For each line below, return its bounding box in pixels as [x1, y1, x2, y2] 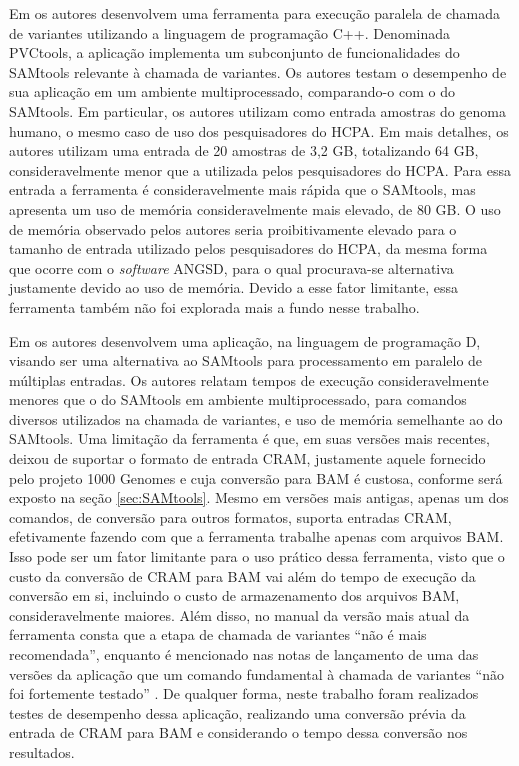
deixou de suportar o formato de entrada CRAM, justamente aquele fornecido [9, 448, 486, 469]
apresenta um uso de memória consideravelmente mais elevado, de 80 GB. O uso [9, 198, 501, 219]
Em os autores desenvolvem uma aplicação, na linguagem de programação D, [9, 330, 481, 351]
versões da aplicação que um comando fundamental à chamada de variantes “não [9, 663, 504, 684]
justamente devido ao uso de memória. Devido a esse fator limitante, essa [9, 277, 459, 298]
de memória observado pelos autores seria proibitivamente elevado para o [9, 218, 457, 239]
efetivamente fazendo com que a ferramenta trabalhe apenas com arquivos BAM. [9, 526, 504, 547]
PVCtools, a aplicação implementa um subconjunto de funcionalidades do [9, 42, 460, 63]
